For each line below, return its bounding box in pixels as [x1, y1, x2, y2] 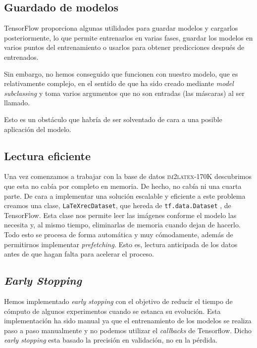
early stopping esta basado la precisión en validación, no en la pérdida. [4, 335, 218, 345]
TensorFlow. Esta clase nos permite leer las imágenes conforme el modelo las [4, 210, 237, 220]
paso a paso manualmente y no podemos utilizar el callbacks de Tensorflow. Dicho [4, 325, 252, 335]
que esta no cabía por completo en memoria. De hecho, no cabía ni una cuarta [4, 180, 242, 191]
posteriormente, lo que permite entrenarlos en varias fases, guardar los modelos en [4, 32, 253, 43]
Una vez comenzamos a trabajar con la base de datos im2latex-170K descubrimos [4, 171, 252, 181]
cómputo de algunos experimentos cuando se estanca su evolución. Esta [4, 305, 221, 316]
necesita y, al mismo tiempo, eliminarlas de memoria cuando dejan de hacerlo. [4, 219, 241, 230]
